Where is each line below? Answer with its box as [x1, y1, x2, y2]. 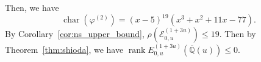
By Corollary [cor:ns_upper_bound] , [5, 27, 145, 40]
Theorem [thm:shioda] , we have [5, 43, 124, 55]
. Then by [219, 27, 256, 40]
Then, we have [5, 1, 59, 13]
